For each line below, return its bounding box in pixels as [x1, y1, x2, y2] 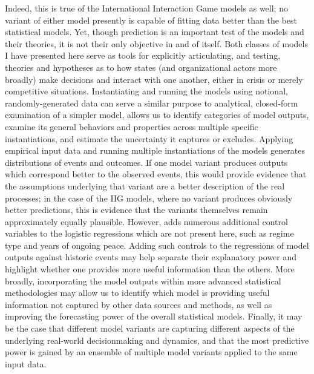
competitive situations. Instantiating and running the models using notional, [5, 85, 288, 97]
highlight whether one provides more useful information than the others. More [5, 263, 295, 275]
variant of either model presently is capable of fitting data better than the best [5, 13, 298, 26]
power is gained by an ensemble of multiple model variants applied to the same [5, 346, 298, 358]
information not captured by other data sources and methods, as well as [5, 298, 272, 310]
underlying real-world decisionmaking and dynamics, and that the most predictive [5, 333, 309, 346]
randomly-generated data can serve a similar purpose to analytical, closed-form [5, 96, 298, 109]
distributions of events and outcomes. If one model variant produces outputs [5, 156, 288, 168]
